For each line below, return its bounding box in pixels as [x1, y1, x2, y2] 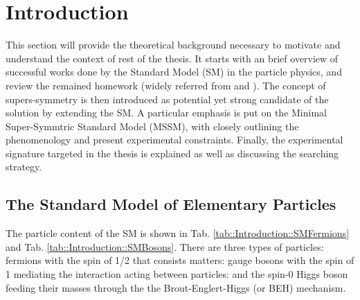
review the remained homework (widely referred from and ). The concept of [6, 78, 326, 92]
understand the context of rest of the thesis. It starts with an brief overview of [6, 51, 339, 65]
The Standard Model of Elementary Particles [6, 193, 336, 215]
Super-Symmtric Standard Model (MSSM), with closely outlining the [6, 118, 299, 133]
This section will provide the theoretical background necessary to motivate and [6, 37, 341, 52]
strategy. [6, 159, 42, 174]
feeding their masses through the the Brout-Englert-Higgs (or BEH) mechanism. [6, 280, 346, 294]
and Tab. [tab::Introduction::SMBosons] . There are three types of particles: [6, 239, 324, 254]
